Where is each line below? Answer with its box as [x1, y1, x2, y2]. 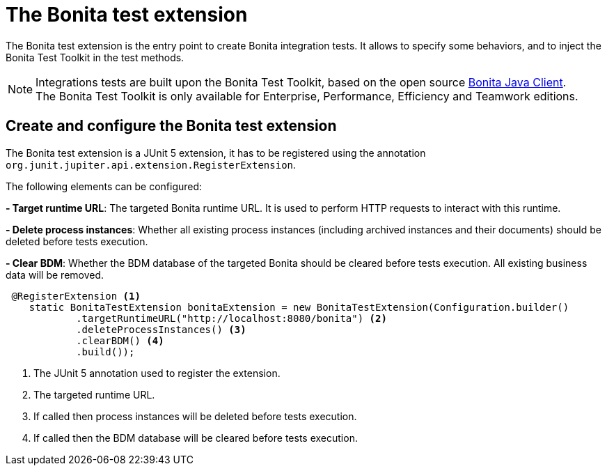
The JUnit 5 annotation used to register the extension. [33, 366, 281, 379]
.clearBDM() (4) [76, 334, 164, 346]
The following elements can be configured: [6, 180, 203, 192]
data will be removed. [6, 268, 104, 281]
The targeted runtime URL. [33, 388, 155, 401]
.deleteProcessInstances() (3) [76, 323, 246, 335]
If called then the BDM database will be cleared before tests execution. [33, 431, 358, 444]
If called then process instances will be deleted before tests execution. [33, 410, 357, 422]
